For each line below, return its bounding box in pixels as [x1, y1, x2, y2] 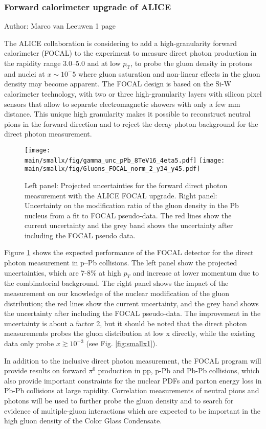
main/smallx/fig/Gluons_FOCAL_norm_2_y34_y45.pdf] [25, 165, 201, 173]
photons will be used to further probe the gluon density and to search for [4, 395, 234, 405]
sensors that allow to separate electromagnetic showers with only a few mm [4, 98, 240, 109]
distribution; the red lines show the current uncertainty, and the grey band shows [4, 298, 259, 308]
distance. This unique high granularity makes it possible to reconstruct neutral [4, 108, 251, 119]
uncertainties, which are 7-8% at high [4, 267, 121, 278]
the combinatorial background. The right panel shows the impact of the [4, 278, 229, 288]
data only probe [4, 338, 54, 349]
